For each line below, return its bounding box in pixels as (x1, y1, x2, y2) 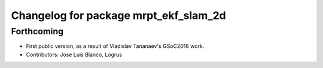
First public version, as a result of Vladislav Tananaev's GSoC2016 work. (26, 43, 205, 50)
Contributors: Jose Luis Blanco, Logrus (26, 51, 123, 58)
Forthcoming (11, 26, 64, 37)
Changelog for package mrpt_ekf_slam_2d (11, 9, 227, 22)
